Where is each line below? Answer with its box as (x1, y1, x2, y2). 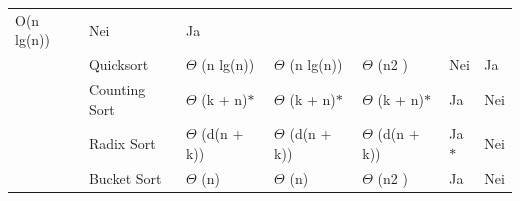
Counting (88, 79, 146, 100)
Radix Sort (88, 133, 156, 154)
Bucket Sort (88, 167, 162, 188)
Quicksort (88, 54, 149, 75)
